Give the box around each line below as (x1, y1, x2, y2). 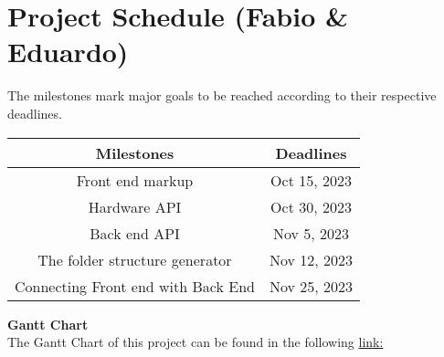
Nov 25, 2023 (269, 275, 354, 297)
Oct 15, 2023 (270, 169, 352, 191)
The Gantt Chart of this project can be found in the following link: (7, 332, 384, 352)
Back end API (90, 222, 180, 244)
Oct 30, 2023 (270, 195, 352, 217)
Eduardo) (7, 33, 129, 70)
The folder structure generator (37, 248, 232, 270)
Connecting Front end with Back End (15, 275, 255, 297)
